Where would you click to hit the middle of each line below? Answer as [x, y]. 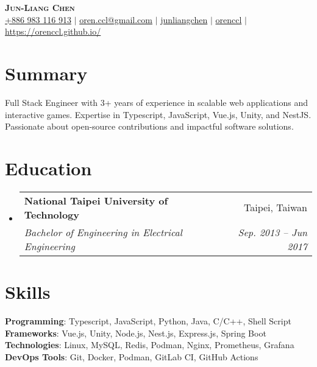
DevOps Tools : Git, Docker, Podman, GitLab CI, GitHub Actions [132, 356]
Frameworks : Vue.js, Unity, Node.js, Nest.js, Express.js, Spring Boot [136, 333]
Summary [46, 73]
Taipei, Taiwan [275, 208]
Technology [52, 214]
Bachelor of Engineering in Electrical [103, 232]
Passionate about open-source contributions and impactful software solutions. [149, 126]
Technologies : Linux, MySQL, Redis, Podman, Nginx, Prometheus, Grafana [150, 345]
